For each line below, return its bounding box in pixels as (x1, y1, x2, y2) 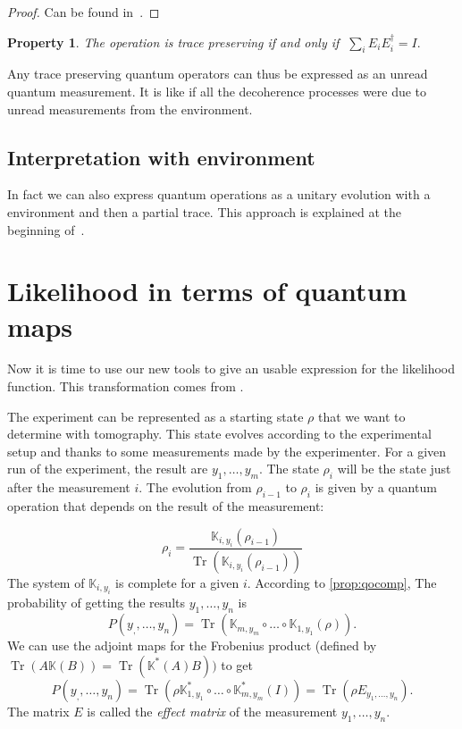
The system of (7, 573, 85, 591)
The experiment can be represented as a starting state (7, 406, 304, 425)
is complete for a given (115, 573, 239, 591)
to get (221, 655, 254, 674)
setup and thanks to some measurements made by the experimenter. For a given (7, 441, 447, 460)
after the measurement (7, 478, 130, 497)
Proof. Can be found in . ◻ (7, 3, 160, 21)
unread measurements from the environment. (7, 99, 253, 118)
